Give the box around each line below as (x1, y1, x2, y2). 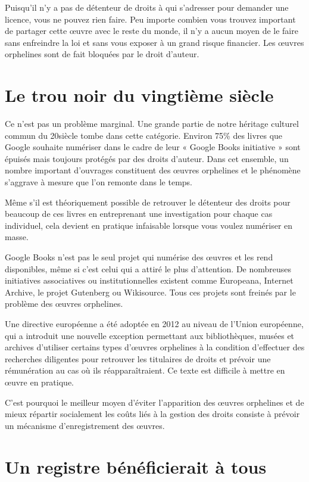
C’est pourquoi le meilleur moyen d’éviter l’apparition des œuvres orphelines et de (5, 396, 304, 408)
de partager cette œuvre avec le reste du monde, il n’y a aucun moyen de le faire (5, 24, 298, 37)
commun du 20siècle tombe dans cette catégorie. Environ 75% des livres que (5, 129, 283, 141)
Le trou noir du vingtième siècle (5, 83, 274, 107)
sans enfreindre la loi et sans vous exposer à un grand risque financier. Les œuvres (5, 36, 304, 48)
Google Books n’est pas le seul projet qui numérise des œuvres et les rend (5, 251, 273, 263)
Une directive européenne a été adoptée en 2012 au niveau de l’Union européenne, (5, 318, 304, 329)
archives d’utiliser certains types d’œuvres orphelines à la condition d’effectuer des (5, 341, 305, 353)
